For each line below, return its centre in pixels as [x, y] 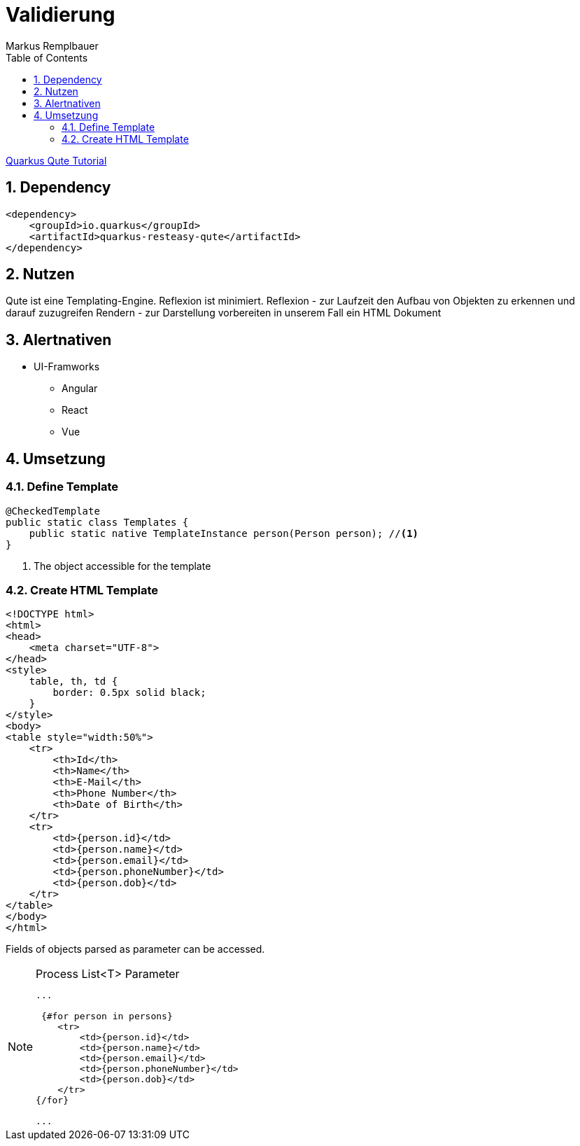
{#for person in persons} [107, 1016]
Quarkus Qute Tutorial [56, 160]
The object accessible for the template [122, 566]
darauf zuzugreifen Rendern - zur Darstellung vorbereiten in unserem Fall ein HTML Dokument [224, 313]
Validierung [61, 15]
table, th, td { [73, 682]
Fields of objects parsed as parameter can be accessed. [135, 949]
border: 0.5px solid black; [129, 693]
